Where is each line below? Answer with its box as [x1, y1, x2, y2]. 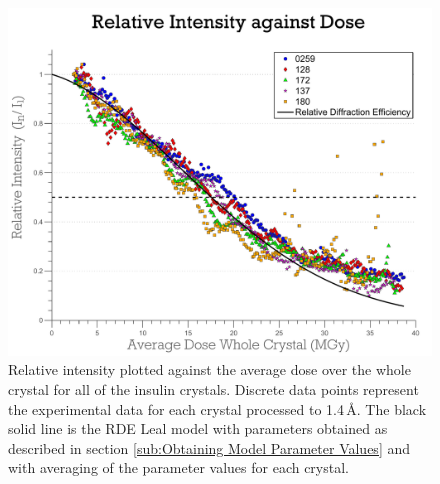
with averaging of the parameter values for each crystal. [8, 457, 349, 478]
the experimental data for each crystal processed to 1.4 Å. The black [8, 398, 427, 419]
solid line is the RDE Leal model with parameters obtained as [8, 418, 388, 439]
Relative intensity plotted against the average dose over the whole [8, 359, 411, 380]
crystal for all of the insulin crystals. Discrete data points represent [8, 379, 419, 399]
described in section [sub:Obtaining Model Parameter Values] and [8, 437, 411, 458]
